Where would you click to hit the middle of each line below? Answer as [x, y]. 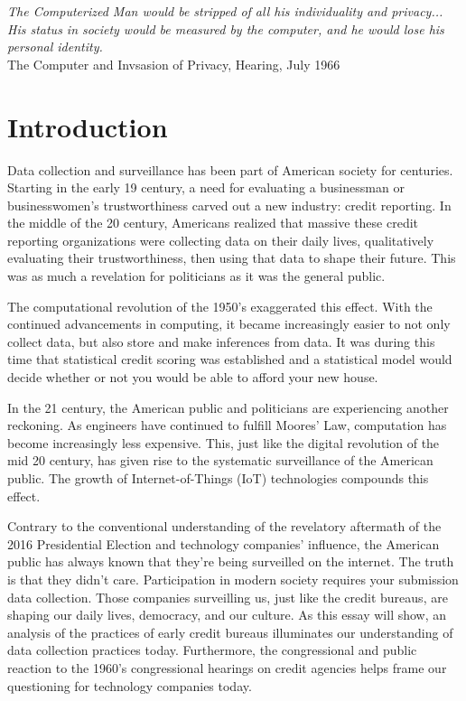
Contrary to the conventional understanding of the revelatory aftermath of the [224, 526]
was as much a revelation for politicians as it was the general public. [196, 276]
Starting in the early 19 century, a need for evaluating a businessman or [206, 187]
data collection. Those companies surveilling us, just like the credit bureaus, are [228, 597]
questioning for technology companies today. [130, 685]
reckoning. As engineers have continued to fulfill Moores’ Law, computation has [227, 425]
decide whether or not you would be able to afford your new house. [193, 377]
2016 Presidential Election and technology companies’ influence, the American [224, 543]
